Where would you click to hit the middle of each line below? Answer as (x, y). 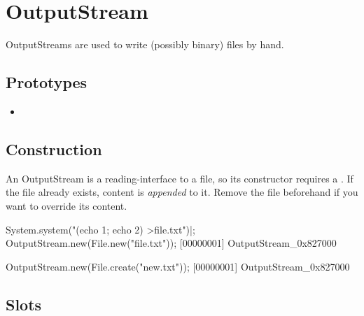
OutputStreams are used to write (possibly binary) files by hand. (145, 44)
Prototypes (47, 82)
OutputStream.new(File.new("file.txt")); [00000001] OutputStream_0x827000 (171, 243)
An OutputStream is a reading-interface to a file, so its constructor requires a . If (180, 178)
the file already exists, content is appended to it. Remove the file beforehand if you (182, 192)
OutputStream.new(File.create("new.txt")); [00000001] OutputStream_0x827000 (178, 266)
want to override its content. (66, 205)
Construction (54, 149)
